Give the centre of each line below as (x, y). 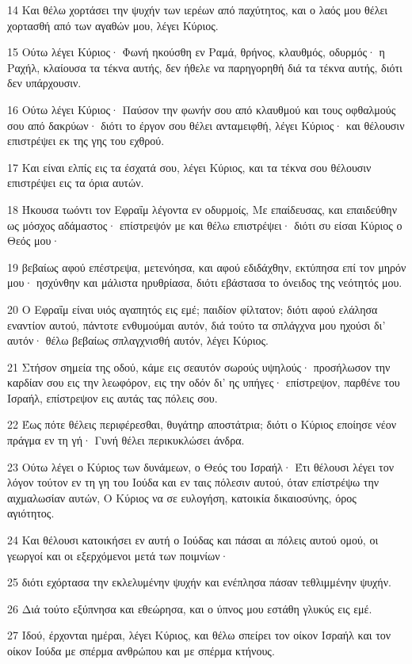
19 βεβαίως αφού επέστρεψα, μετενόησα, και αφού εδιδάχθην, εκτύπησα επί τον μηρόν (207, 267)
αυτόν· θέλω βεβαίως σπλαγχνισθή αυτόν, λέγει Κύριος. (138, 340)
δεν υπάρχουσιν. (44, 83)
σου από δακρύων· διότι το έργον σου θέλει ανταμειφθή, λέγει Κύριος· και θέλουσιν (206, 125)
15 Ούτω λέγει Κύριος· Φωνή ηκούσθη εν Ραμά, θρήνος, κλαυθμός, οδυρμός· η (196, 52)
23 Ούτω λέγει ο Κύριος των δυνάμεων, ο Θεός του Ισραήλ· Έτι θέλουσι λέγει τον (201, 466)
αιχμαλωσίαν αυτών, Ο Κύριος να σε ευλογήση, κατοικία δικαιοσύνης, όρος (182, 497)
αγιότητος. (31, 513)
